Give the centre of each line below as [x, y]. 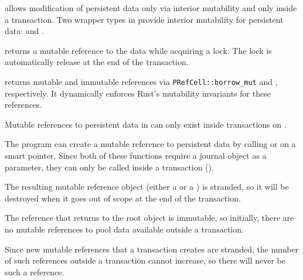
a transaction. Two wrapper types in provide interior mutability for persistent [144, 19]
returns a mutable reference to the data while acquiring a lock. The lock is [138, 50]
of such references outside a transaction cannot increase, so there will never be [145, 260]
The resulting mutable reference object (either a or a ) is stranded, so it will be [147, 187]
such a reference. [35, 272]
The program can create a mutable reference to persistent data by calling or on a [150, 144]
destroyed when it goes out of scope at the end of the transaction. [123, 198]
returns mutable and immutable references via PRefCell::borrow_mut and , [141, 81]
